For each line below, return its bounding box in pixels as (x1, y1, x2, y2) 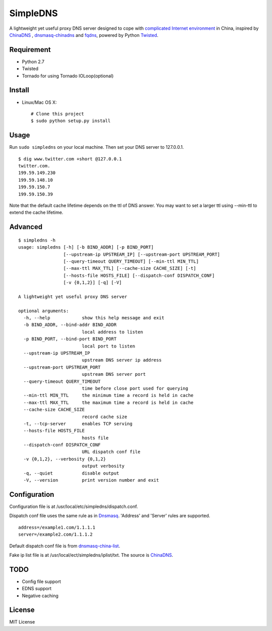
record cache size (82, 414, 127, 420)
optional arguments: (18, 308, 69, 314)
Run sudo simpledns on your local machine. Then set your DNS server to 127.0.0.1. (9, 144, 184, 150)
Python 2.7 (22, 59, 45, 65)
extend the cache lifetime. (9, 209, 63, 215)
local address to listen (82, 329, 144, 335)
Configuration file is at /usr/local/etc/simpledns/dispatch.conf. (9, 503, 138, 509)
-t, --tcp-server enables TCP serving (23, 421, 133, 426)
